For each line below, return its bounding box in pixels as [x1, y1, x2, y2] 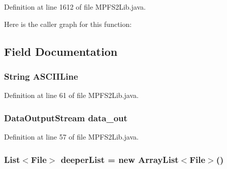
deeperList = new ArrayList [60, 153, 179, 165]
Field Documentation [4, 43, 118, 59]
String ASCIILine [4, 70, 78, 82]
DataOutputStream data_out [4, 111, 127, 124]
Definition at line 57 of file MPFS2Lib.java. [4, 131, 139, 142]
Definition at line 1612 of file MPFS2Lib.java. [4, 2, 146, 12]
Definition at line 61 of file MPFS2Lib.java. [4, 90, 139, 100]
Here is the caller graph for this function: [4, 18, 132, 29]
